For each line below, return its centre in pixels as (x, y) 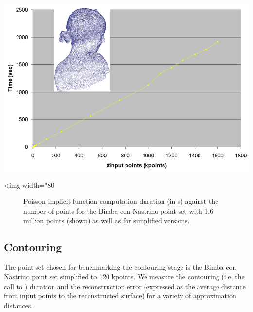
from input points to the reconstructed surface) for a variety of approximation (120, 296)
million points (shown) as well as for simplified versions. (107, 220)
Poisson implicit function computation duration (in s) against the (121, 201)
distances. (18, 305)
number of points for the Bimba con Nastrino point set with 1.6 (118, 211)
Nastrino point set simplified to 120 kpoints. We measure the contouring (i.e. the (124, 276)
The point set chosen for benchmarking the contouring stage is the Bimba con (120, 267)
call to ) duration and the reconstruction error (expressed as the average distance (125, 286)
